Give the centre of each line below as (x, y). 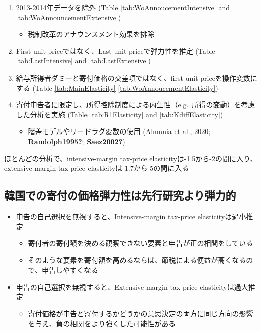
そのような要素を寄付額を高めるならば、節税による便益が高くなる (137, 260)
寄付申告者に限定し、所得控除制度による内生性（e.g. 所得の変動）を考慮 (136, 105)
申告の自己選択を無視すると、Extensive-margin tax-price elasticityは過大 (132, 286)
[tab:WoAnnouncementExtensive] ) (68, 17)
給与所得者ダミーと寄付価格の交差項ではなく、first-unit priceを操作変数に (137, 77)
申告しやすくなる (70, 270)
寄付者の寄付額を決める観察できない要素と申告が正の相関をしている (141, 243)
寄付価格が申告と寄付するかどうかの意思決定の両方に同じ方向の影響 (141, 314)
